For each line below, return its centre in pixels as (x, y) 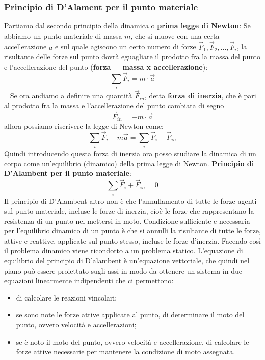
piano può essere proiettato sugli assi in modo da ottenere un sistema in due (123, 270)
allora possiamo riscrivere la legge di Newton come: (84, 126)
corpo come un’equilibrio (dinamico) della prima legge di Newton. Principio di (129, 163)
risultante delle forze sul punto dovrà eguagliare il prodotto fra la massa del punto (132, 57)
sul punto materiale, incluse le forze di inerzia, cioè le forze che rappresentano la (129, 211)
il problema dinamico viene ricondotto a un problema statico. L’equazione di (124, 250)
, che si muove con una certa (175, 35)
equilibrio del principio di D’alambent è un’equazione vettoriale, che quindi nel (127, 261)
